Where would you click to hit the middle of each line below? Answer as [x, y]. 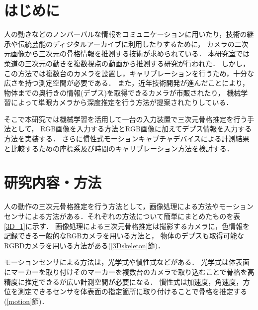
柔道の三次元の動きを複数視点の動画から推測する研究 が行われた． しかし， [127, 63]
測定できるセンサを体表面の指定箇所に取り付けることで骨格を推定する [132, 291]
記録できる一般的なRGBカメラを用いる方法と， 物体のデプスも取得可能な [124, 236]
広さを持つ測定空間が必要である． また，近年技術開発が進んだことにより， [127, 83]
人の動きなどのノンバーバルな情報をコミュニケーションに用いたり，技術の [126, 34]
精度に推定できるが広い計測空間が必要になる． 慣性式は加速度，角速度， [124, 281]
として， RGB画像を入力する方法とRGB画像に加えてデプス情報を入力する [131, 129]
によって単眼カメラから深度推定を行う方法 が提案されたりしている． [122, 102]
